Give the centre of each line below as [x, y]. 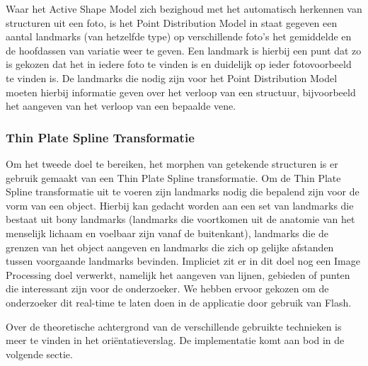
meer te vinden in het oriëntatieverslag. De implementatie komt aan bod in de [175, 340]
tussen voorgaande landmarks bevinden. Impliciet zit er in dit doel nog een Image [183, 261]
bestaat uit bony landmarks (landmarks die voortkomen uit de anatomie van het [180, 219]
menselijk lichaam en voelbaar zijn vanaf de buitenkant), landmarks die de [167, 233]
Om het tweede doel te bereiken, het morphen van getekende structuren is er [172, 163]
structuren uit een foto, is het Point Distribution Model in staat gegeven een [172, 22]
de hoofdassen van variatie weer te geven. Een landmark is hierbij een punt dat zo [184, 50]
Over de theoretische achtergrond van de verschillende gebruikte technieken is [174, 326]
